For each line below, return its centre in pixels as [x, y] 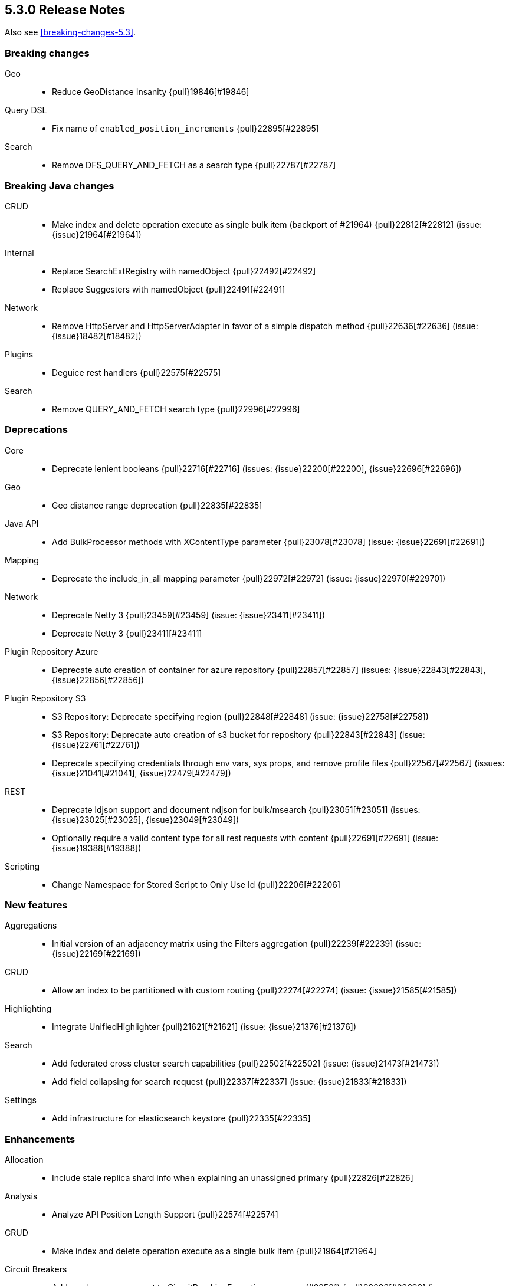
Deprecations [36, 430]
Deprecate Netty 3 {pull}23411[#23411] [127, 633]
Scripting [22, 866]
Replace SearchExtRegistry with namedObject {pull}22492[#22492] [184, 271]
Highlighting [28, 1009]
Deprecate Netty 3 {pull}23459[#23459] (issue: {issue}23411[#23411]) [189, 615]
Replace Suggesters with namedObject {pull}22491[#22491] [169, 289]
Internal [19, 252]
